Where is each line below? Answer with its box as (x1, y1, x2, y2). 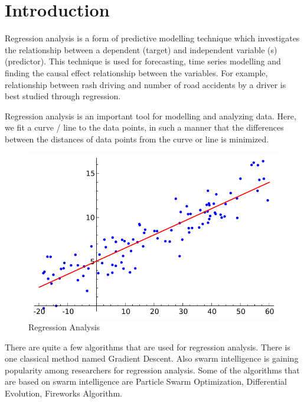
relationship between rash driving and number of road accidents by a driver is (5, 78, 286, 90)
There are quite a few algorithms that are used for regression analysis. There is (5, 340, 290, 353)
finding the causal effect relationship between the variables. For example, (5, 66, 268, 79)
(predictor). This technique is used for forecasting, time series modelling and (5, 55, 281, 67)
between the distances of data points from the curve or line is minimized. (5, 132, 269, 145)
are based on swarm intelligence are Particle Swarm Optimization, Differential (5, 375, 287, 388)
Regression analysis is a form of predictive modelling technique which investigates (5, 32, 300, 44)
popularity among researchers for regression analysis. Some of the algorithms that (5, 363, 300, 376)
